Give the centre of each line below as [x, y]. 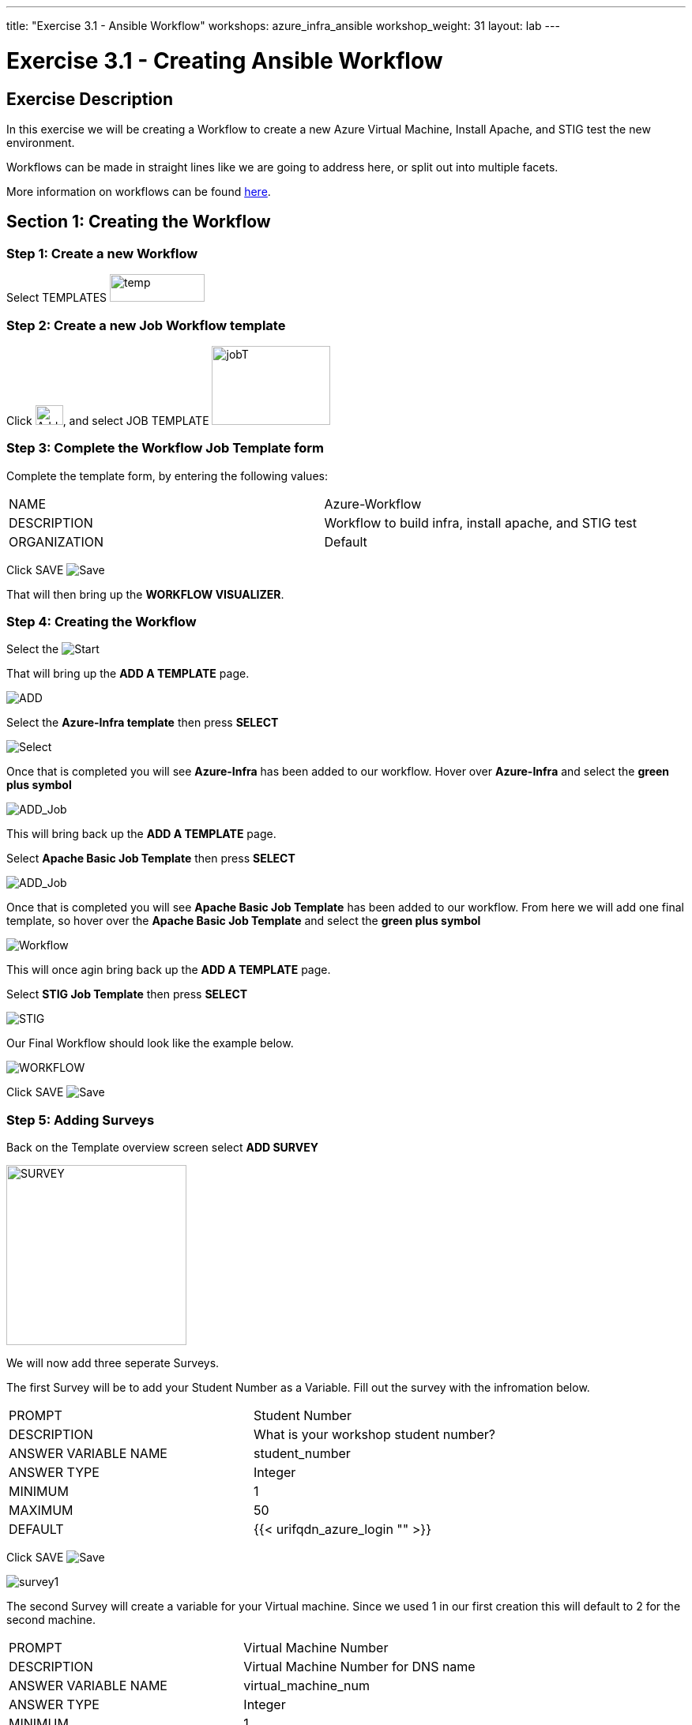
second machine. [51, 1620]
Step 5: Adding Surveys [81, 1120]
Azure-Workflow [373, 504]
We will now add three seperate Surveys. [113, 1363]
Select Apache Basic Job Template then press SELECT [151, 859]
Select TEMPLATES [57, 298]
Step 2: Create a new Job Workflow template [146, 325]
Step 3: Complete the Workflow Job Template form [165, 448]
